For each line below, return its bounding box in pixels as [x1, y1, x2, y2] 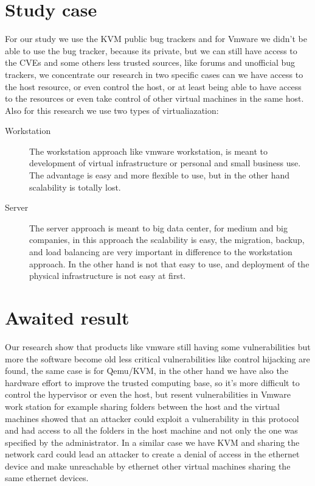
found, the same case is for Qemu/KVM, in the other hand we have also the [5, 364, 288, 377]
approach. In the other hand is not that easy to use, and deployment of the [29, 257, 310, 270]
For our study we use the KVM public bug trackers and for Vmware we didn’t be [5, 32, 307, 45]
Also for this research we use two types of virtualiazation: [5, 104, 219, 116]
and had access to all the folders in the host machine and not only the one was [5, 424, 298, 437]
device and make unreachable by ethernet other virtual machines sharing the [5, 459, 291, 472]
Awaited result [5, 305, 130, 329]
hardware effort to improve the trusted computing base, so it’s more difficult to [5, 376, 300, 389]
